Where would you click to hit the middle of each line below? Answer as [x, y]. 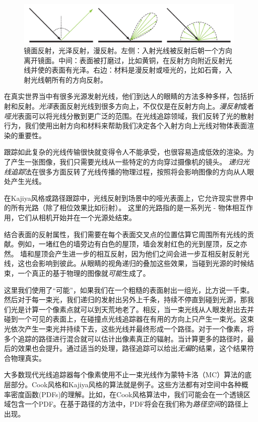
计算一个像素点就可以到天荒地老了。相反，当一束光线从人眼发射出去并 [139, 309]
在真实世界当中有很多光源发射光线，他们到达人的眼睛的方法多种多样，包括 [126, 96]
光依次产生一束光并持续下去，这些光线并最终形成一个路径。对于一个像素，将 [129, 328]
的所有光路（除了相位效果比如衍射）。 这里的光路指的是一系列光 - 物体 [118, 208]
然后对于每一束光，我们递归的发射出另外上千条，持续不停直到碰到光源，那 [126, 299]
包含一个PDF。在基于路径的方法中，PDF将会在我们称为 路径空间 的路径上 [129, 404]
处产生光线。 [25, 181]
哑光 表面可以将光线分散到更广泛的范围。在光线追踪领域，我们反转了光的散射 [129, 116]
